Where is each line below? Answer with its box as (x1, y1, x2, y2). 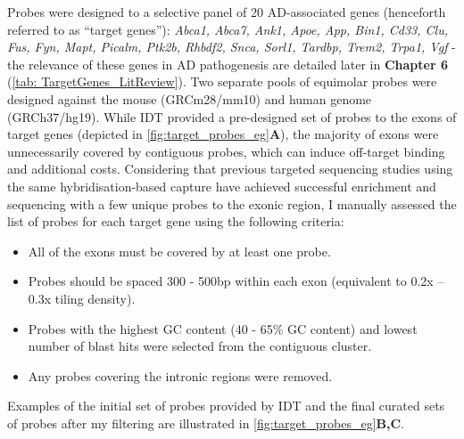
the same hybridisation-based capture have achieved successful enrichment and (7, 176, 436, 195)
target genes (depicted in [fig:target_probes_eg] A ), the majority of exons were (7, 125, 439, 143)
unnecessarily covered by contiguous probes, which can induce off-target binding (7, 142, 445, 160)
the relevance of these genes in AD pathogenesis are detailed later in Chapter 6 (7, 54, 448, 73)
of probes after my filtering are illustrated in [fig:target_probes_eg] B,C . (7, 413, 405, 432)
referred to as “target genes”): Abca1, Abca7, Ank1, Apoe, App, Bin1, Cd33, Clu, (7, 20, 449, 38)
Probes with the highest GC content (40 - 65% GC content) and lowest (28, 319, 418, 337)
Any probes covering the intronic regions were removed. (28, 366, 333, 385)
